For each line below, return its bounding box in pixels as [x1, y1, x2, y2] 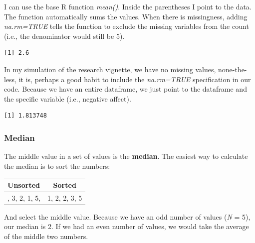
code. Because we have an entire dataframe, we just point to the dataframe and [4, 84, 247, 94]
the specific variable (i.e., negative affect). [4, 93, 131, 104]
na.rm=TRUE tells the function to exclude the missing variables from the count [4, 21, 249, 31]
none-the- [218, 64, 247, 74]
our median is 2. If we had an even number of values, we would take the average [4, 221, 249, 232]
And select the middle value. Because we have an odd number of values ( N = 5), [4, 211, 251, 222]
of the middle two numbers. [4, 231, 88, 241]
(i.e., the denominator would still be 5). [4, 30, 125, 41]
